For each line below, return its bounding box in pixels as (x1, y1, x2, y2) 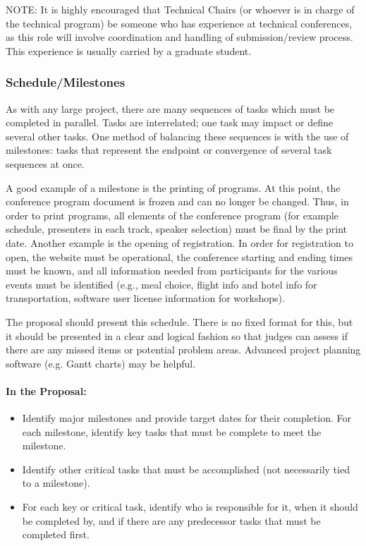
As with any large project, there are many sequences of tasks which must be (6, 101, 335, 116)
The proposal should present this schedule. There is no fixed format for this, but (6, 314, 353, 329)
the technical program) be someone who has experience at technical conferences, (6, 16, 353, 30)
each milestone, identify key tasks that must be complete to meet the (22, 424, 322, 439)
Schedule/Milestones (6, 73, 126, 91)
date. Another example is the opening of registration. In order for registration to (6, 235, 353, 250)
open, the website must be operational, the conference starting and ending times (6, 249, 353, 264)
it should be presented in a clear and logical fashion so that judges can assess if (6, 328, 348, 343)
